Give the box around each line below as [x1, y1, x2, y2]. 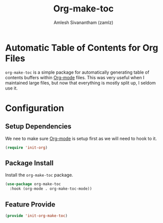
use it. [5, 85, 18, 91]
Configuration [5, 103, 65, 113]
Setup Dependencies [5, 122, 72, 131]
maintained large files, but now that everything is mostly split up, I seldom [5, 80, 156, 86]
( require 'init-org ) [5, 145, 48, 150]
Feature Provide [5, 200, 56, 209]
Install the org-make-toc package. [5, 172, 74, 178]
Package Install [5, 159, 54, 167]
